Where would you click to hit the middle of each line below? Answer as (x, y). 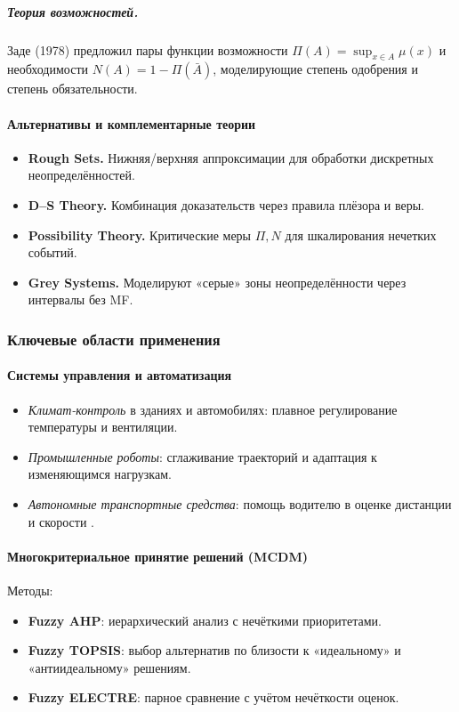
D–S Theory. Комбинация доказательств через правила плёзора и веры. (226, 204)
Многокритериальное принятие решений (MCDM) (157, 556)
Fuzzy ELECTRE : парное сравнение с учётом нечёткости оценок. (213, 697)
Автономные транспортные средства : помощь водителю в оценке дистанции (240, 503)
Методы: (30, 590)
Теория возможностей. (73, 11)
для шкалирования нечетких (361, 235)
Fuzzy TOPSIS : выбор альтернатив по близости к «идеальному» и (214, 650)
